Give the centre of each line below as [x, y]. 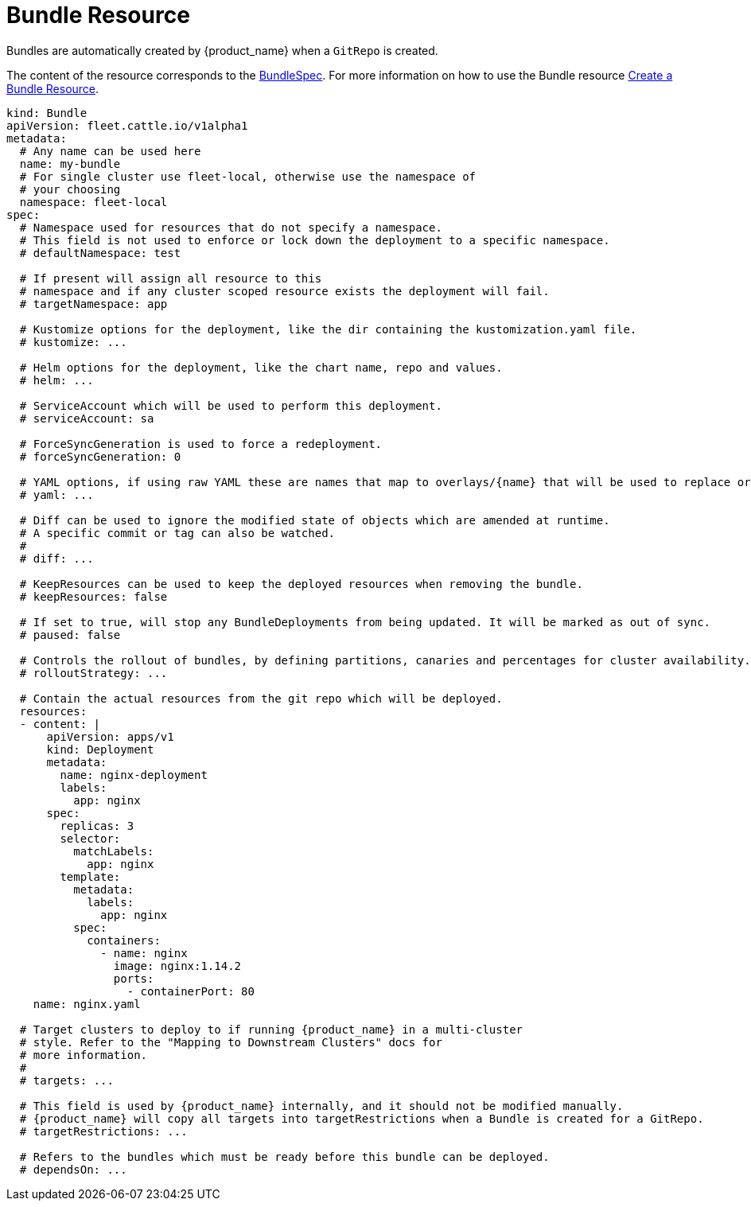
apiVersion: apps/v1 [110, 736]
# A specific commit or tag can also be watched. [177, 533]
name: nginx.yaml [87, 1004]
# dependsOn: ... [73, 1169]
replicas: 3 [97, 825]
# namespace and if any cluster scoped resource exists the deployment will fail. [284, 291]
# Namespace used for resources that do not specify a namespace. [231, 227]
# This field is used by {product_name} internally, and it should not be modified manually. [321, 1106]
